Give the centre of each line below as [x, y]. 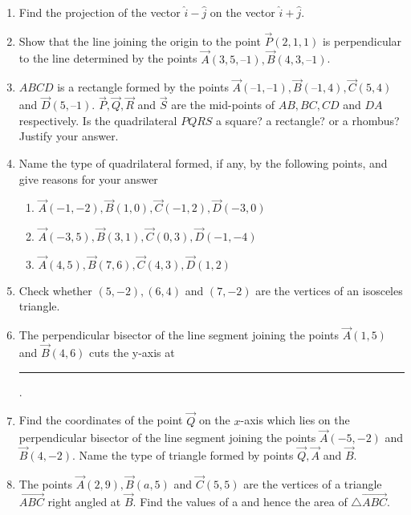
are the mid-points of [223, 105]
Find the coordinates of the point [101, 420]
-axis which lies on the [295, 420]
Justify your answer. [69, 136]
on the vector [242, 12]
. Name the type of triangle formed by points [183, 455]
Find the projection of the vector [100, 12]
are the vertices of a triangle [313, 483]
